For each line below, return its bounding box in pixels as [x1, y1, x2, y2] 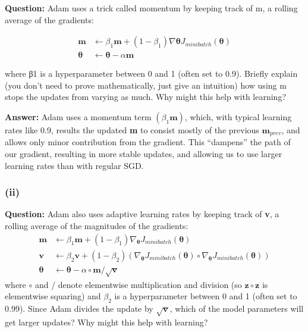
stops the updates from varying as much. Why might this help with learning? [5, 90, 287, 103]
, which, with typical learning [184, 111, 292, 123]
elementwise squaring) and [5, 290, 101, 302]
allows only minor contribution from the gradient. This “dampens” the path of [5, 136, 291, 148]
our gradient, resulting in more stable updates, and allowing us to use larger [5, 148, 282, 160]
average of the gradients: [5, 13, 94, 26]
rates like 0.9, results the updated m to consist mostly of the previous [5, 124, 259, 136]
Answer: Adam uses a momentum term [5, 111, 152, 123]
